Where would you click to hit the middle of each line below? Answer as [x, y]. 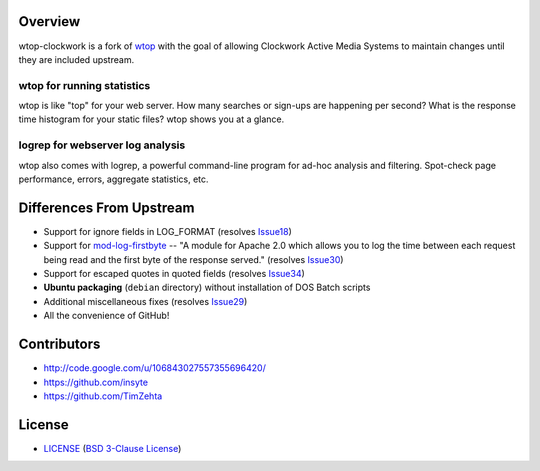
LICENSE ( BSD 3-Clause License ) [112, 448]
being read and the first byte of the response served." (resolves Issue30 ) [193, 259]
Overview [49, 21]
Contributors [59, 344]
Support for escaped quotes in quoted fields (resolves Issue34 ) [174, 274]
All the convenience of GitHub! [106, 316]
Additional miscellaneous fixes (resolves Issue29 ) [145, 301]
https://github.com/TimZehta [103, 396]
